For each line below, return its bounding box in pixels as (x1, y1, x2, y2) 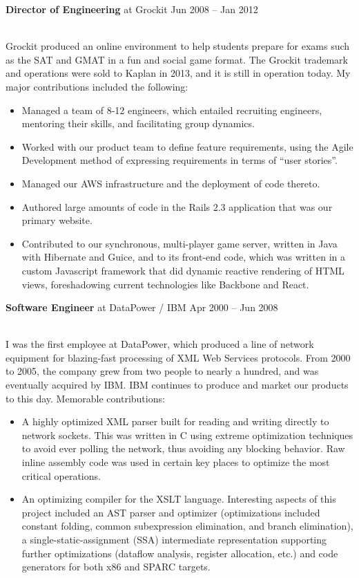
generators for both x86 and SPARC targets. (21, 559, 211, 574)
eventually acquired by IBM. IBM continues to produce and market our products (6, 377, 349, 392)
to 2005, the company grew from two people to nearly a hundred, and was (6, 364, 319, 378)
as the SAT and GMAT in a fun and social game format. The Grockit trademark (6, 52, 348, 66)
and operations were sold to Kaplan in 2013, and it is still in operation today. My (6, 66, 351, 80)
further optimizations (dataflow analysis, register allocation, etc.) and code (21, 546, 338, 560)
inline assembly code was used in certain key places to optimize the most (21, 455, 330, 469)
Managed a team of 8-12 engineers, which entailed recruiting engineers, (21, 102, 322, 117)
